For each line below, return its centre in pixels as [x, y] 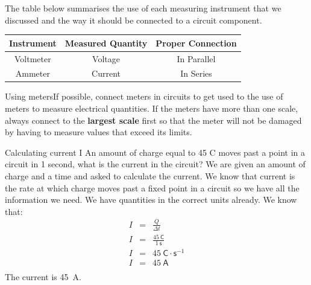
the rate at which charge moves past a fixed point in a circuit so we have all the [152, 187]
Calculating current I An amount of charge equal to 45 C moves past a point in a [155, 152]
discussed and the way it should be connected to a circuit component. [134, 20]
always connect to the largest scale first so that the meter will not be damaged [153, 120]
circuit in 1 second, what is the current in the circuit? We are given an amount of [155, 164]
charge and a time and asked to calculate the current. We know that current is [150, 176]
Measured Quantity [106, 43]
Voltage [106, 58]
